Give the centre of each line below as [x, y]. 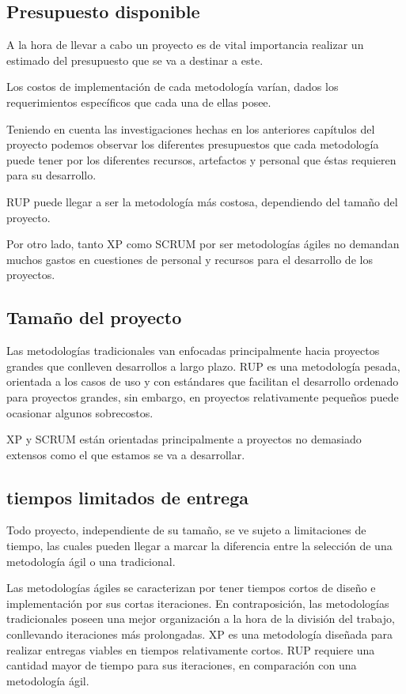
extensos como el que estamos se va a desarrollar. [126, 454]
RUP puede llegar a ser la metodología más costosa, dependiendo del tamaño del [202, 201]
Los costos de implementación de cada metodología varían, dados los [173, 87]
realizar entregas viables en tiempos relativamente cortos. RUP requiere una [191, 649]
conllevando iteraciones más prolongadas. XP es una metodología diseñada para [199, 634]
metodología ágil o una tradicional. [91, 561]
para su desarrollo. [51, 175]
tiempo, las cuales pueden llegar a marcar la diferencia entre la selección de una [199, 546]
